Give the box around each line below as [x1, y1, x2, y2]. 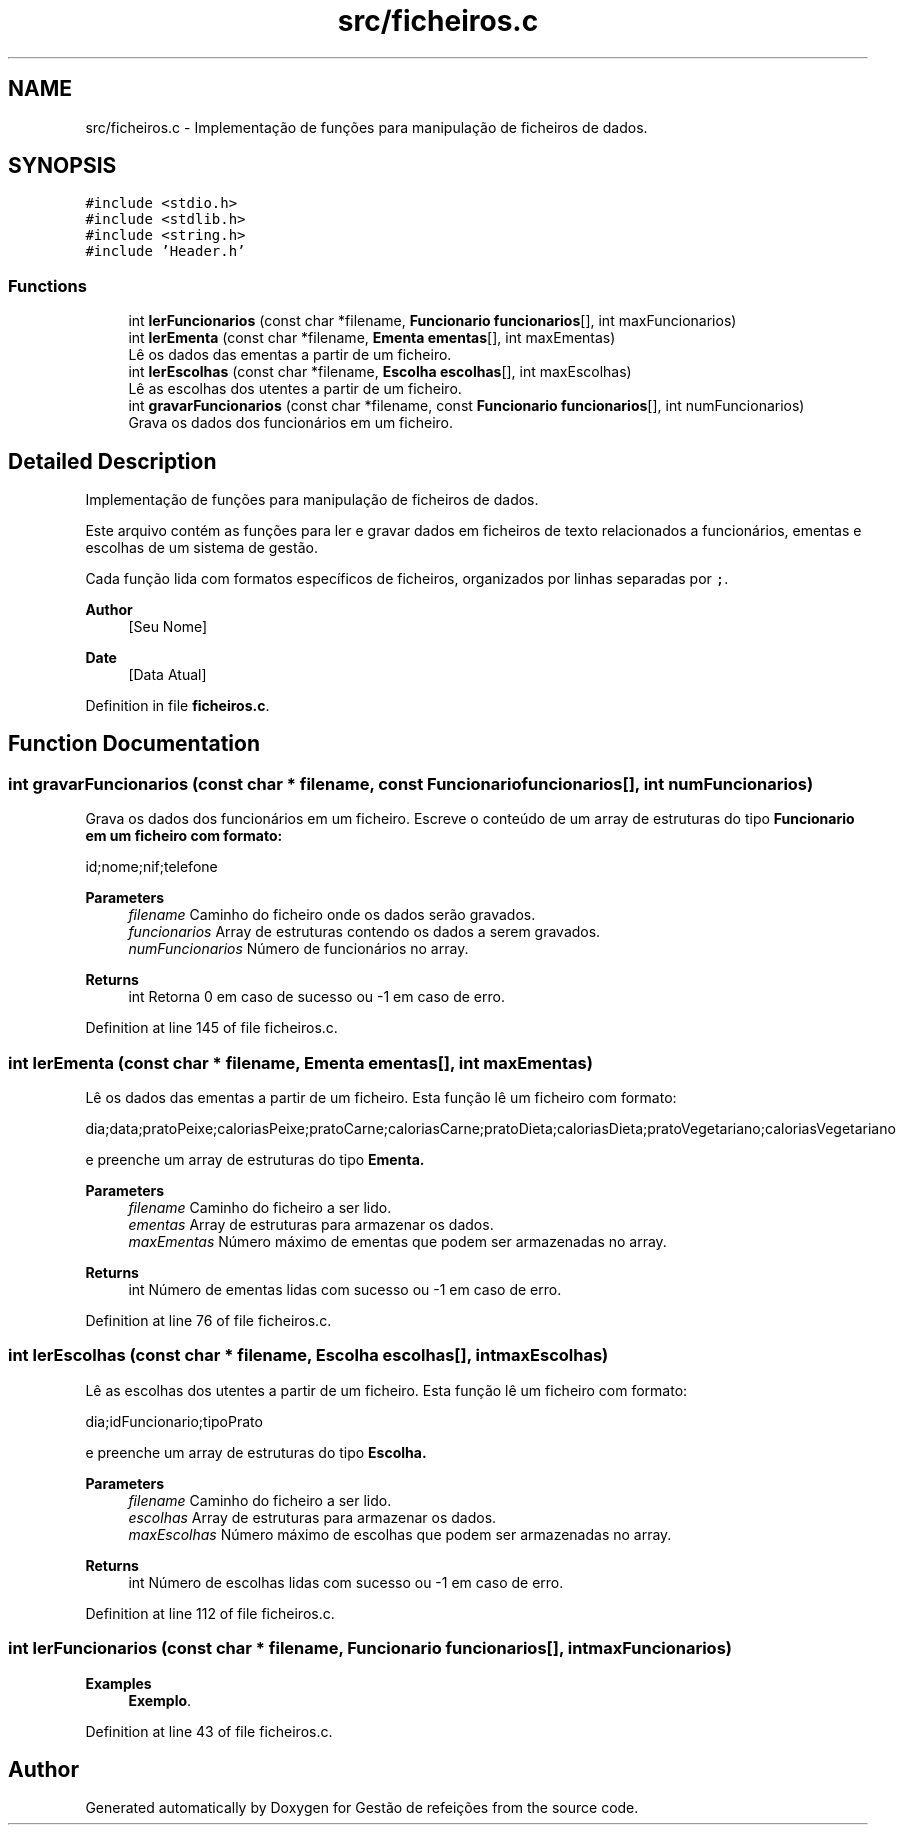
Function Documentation [8, 731, 260, 757]
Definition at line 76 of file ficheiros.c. [85, 1312, 332, 1329]
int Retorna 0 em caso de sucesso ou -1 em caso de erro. [128, 988, 505, 1006]
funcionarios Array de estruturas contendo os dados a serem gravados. [128, 923, 601, 941]
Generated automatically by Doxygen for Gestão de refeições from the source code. [85, 1799, 639, 1817]
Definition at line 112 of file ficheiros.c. [85, 1604, 335, 1622]
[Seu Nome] [128, 618, 208, 636]
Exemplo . [128, 1691, 192, 1709]
